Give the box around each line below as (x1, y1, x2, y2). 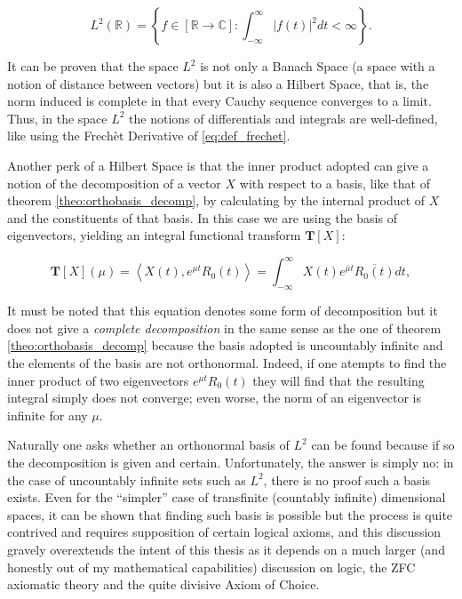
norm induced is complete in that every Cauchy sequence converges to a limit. (7, 92, 432, 110)
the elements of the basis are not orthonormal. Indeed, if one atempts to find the (7, 354, 447, 372)
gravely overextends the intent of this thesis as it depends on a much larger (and (7, 539, 445, 558)
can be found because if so (311, 435, 455, 454)
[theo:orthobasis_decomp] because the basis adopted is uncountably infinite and (7, 336, 443, 355)
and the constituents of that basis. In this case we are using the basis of (7, 208, 397, 227)
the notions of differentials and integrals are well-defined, (129, 108, 438, 127)
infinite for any (7, 405, 88, 424)
